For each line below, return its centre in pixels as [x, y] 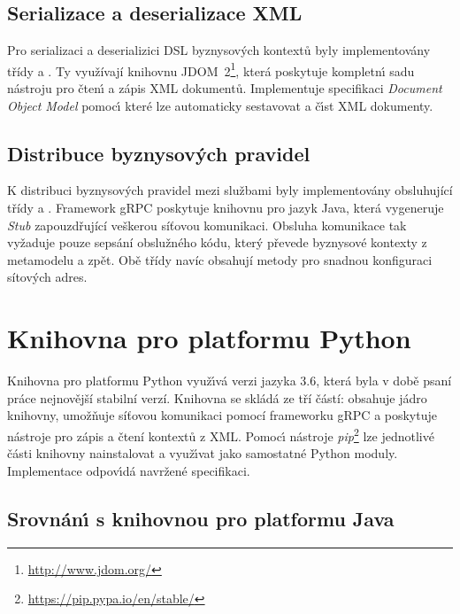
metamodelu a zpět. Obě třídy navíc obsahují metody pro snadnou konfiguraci [220, 259]
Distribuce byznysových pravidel [159, 153]
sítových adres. [47, 277]
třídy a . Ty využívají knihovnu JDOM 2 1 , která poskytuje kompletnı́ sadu [211, 69]
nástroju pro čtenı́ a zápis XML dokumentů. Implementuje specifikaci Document [225, 88]
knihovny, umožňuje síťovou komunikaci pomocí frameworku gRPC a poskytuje [222, 415]
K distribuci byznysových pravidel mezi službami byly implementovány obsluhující [230, 190]
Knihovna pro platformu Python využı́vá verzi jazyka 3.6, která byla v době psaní [230, 381]
